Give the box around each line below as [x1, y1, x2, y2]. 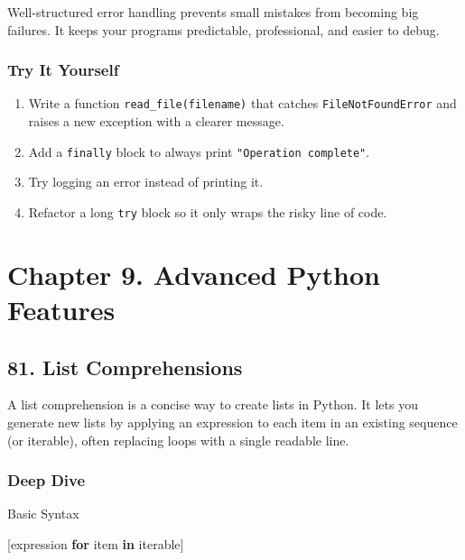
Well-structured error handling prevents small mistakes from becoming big [7, 3, 419, 21]
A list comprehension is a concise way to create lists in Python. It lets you [7, 395, 418, 414]
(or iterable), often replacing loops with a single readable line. [7, 430, 349, 449]
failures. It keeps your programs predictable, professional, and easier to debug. [7, 20, 440, 39]
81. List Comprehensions [7, 353, 243, 381]
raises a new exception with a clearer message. [28, 112, 284, 131]
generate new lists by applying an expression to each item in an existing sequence [7, 412, 458, 431]
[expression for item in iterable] [7, 534, 184, 553]
